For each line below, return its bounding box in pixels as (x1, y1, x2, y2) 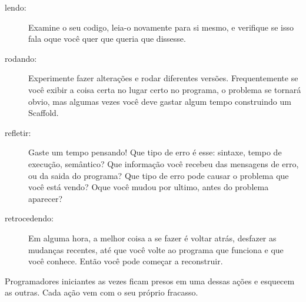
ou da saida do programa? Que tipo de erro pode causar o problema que (28, 169, 289, 181)
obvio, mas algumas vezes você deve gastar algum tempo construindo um (28, 95, 291, 107)
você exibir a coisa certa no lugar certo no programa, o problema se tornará (28, 83, 301, 95)
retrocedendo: (5, 212, 54, 224)
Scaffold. (28, 107, 59, 119)
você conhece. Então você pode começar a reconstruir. (28, 255, 223, 267)
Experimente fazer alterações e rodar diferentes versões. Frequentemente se (28, 72, 298, 84)
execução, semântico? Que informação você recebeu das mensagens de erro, (28, 157, 299, 170)
